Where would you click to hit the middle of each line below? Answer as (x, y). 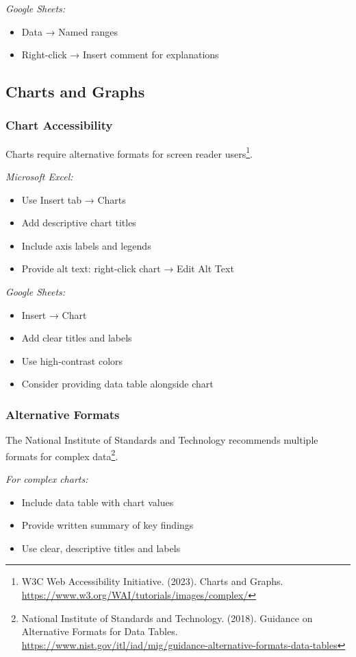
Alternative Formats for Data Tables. (100, 631)
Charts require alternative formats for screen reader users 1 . (129, 152)
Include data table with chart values (98, 502)
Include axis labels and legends (86, 245)
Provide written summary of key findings (107, 525)
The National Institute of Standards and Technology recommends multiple (162, 440)
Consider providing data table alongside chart (117, 384)
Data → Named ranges (70, 31)
